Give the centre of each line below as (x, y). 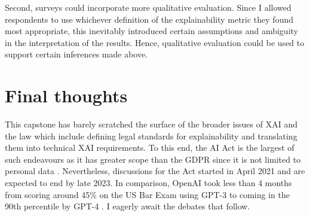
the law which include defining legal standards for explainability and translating (151, 136)
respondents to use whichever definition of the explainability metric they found (149, 19)
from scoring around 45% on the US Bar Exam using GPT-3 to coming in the (147, 194)
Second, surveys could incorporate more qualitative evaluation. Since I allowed (148, 7)
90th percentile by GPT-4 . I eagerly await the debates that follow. (128, 206)
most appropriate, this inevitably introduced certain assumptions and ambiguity (151, 31)
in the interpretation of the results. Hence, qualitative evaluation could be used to (155, 42)
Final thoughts (66, 95)
